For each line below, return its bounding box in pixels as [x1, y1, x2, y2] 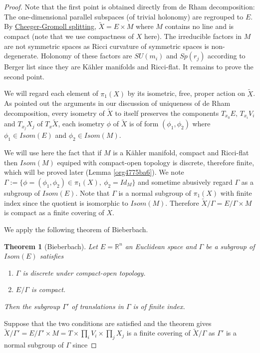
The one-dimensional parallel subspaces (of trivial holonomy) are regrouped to [4, 11, 244, 21]
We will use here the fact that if [4, 147, 102, 158]
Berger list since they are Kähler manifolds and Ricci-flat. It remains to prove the [4, 61, 254, 72]
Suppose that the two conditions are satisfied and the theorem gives [4, 318, 212, 328]
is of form [129, 118, 159, 129]
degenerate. [4, 50, 39, 61]
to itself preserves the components [115, 108, 219, 118]
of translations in [71, 301, 124, 311]
